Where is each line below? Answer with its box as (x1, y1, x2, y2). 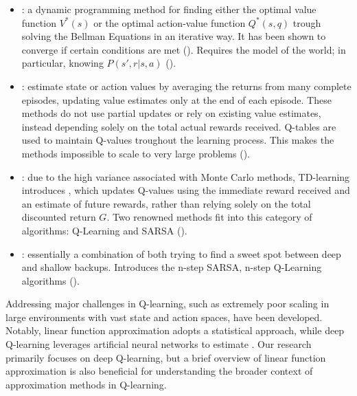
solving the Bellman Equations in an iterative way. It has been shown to (21, 29, 326, 43)
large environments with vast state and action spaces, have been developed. (5, 309, 323, 324)
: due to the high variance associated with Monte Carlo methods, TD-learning (21, 169, 350, 184)
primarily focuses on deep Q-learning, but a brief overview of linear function (5, 350, 326, 364)
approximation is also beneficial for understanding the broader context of (5, 364, 313, 378)
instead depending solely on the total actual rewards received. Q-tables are (21, 119, 336, 133)
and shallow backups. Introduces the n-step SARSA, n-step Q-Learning (21, 260, 322, 274)
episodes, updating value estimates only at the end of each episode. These (21, 92, 332, 107)
